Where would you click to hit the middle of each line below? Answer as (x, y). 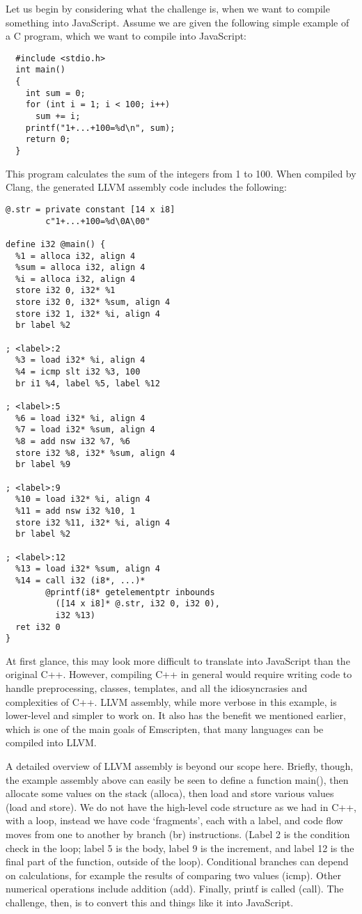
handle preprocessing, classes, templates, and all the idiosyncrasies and (157, 688)
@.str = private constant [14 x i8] (90, 209)
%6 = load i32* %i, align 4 (80, 418)
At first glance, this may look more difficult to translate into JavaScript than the (178, 660)
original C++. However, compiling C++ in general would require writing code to (179, 674)
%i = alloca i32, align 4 (76, 279)
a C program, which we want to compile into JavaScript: (126, 36)
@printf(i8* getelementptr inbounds (130, 592)
